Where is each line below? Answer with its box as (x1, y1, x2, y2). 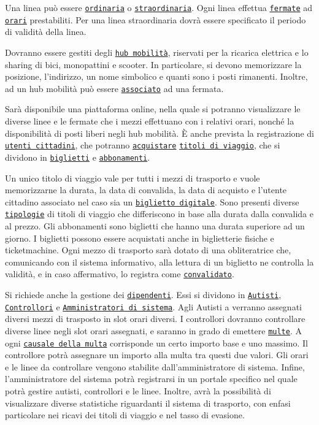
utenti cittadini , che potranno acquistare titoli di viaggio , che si (5, 139, 280, 151)
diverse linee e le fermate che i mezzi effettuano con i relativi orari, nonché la (5, 115, 294, 127)
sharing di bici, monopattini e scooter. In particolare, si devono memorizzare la (5, 58, 302, 71)
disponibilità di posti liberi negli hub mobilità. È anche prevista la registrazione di (5, 126, 314, 139)
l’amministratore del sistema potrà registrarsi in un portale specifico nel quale (5, 372, 298, 385)
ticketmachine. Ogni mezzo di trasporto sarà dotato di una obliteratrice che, (5, 243, 291, 256)
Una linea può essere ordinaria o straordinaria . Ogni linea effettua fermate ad (5, 1, 313, 13)
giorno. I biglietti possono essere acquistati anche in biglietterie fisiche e (5, 231, 274, 244)
